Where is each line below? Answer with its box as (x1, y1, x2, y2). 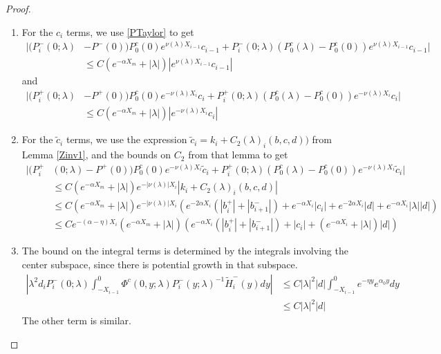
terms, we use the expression (66, 132, 187, 147)
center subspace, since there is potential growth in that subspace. (21, 257, 298, 271)
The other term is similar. (21, 313, 131, 328)
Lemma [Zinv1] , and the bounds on (21, 147, 171, 162)
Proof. (6, 1, 31, 15)
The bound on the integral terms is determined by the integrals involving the (21, 243, 348, 258)
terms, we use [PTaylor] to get (66, 24, 194, 39)
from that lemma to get (188, 147, 288, 162)
